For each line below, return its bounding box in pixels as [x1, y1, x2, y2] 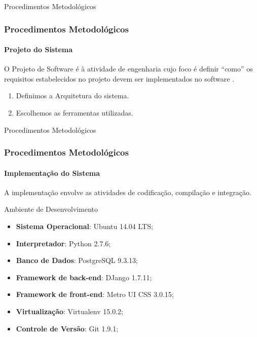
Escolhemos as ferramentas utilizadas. [16, 107, 133, 118]
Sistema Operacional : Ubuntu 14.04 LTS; [16, 221, 153, 232]
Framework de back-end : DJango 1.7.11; [16, 272, 152, 282]
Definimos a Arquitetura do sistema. [16, 90, 129, 101]
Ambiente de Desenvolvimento [4, 204, 98, 214]
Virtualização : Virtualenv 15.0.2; [16, 306, 123, 316]
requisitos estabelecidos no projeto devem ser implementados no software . [4, 73, 235, 84]
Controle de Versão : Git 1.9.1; [16, 323, 119, 333]
